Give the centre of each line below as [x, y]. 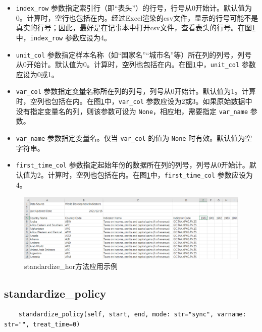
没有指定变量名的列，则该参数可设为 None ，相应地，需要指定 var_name [132, 111]
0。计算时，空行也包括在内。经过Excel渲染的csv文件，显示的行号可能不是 [137, 17]
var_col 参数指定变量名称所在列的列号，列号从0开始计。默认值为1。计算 [136, 91]
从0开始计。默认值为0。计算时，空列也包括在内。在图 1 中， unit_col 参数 [136, 64]
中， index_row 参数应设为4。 [63, 37]
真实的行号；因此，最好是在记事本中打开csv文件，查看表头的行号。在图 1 [136, 27]
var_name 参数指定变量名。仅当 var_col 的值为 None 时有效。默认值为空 [134, 137]
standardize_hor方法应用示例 [71, 266]
